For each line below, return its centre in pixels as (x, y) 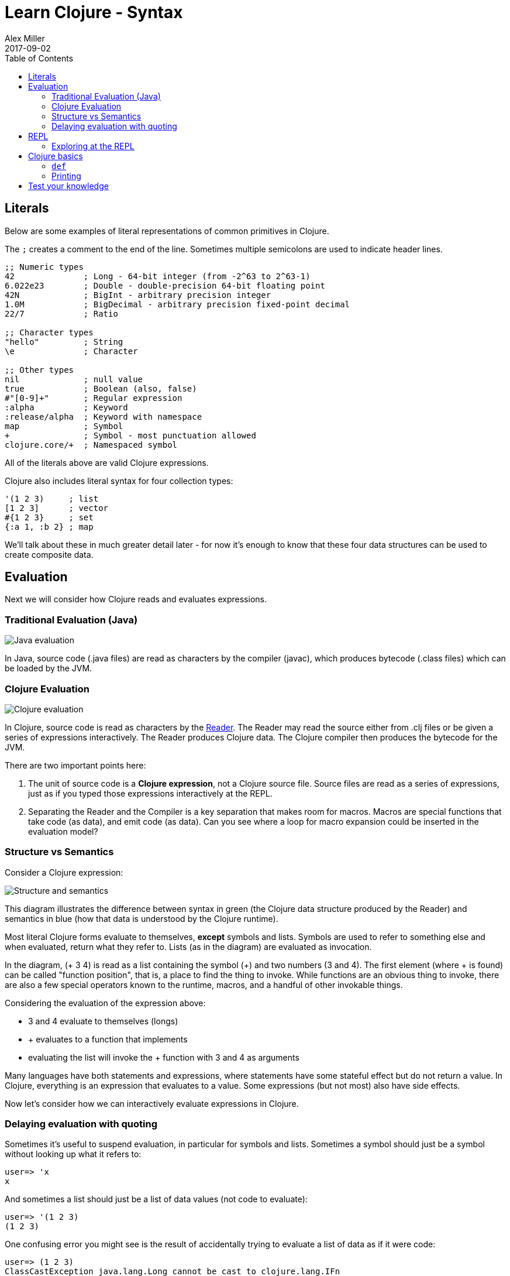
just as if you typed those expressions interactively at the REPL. (150, 793)
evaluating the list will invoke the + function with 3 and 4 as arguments (164, 1057)
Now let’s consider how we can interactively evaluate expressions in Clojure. (152, 1103)
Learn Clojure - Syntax (94, 12)
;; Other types (39, 370)
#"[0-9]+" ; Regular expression (94, 398)
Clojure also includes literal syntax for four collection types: (119, 481)
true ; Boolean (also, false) (101, 388)
